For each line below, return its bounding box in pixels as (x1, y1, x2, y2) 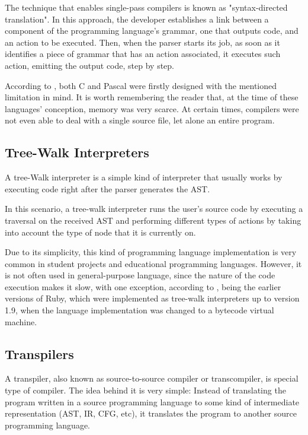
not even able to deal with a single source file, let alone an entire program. (5, 114, 275, 126)
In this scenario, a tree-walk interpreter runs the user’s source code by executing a (5, 202, 303, 215)
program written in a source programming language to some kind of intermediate (5, 395, 300, 408)
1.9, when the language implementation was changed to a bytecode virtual (5, 304, 274, 316)
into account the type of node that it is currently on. (5, 226, 196, 238)
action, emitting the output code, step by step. (5, 59, 174, 71)
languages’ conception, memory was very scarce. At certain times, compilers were (5, 102, 299, 115)
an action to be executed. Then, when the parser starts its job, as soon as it (5, 36, 280, 48)
